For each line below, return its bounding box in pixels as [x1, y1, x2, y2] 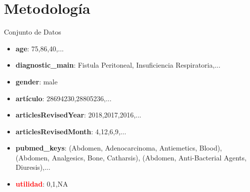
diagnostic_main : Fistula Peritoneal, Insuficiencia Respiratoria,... [15, 60, 221, 70]
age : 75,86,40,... [15, 43, 64, 53]
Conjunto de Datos [4, 27, 61, 37]
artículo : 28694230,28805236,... [15, 93, 112, 103]
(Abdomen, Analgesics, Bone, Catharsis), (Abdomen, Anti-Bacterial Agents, [15, 152, 247, 162]
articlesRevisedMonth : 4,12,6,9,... [15, 126, 126, 136]
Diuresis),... [15, 162, 50, 172]
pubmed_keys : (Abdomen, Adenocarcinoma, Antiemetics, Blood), [15, 143, 222, 153]
